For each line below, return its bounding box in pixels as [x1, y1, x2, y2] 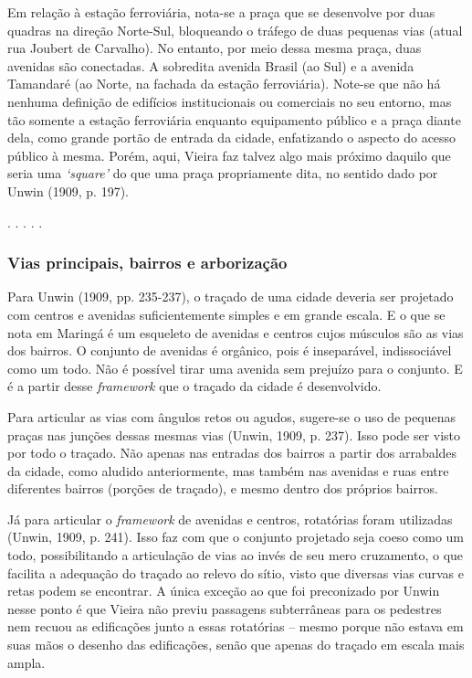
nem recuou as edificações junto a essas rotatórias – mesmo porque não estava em [7, 617, 464, 636]
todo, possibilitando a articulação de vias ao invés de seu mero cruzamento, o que [7, 546, 464, 565]
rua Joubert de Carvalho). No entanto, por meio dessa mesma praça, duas [7, 38, 422, 58]
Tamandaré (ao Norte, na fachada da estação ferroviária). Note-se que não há [7, 74, 441, 93]
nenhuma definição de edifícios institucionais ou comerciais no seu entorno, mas [7, 91, 452, 111]
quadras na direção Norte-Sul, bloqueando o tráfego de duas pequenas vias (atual [7, 20, 463, 39]
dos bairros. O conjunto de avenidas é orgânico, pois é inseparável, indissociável [7, 341, 452, 360]
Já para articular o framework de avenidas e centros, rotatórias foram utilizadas [7, 509, 453, 528]
